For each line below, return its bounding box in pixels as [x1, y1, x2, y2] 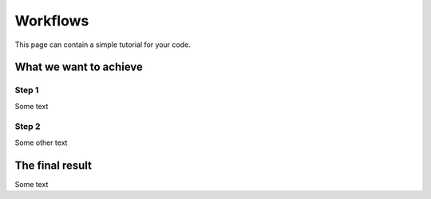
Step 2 [14, 121, 41, 132]
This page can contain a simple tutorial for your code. [14, 40, 191, 49]
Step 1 [14, 84, 39, 96]
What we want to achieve [14, 60, 143, 74]
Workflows [14, 12, 89, 29]
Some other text [14, 138, 68, 147]
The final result [14, 158, 92, 172]
